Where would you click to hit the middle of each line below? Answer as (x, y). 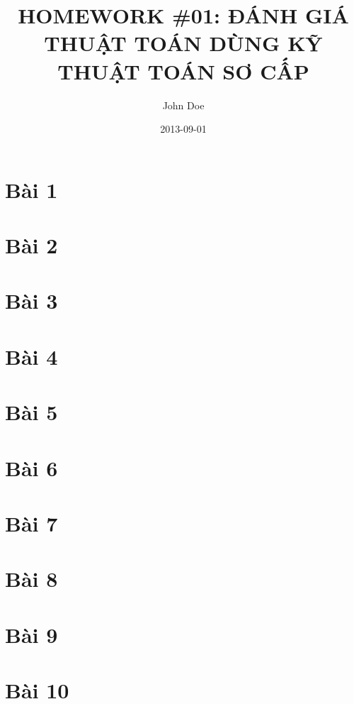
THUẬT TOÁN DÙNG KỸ (183, 43)
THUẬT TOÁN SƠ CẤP (183, 71)
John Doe (183, 105)
